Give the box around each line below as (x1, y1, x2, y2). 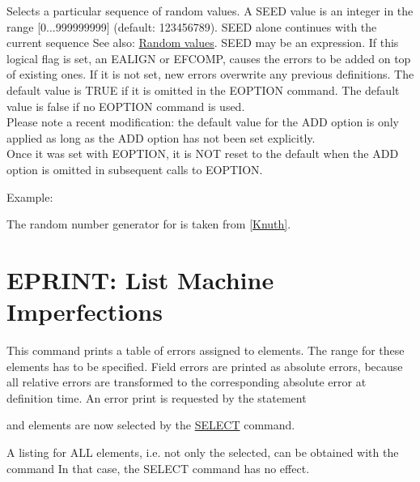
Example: (6, 188, 53, 205)
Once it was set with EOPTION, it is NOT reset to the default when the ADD (6, 145, 399, 162)
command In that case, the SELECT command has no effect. (6, 459, 310, 476)
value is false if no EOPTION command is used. (6, 97, 245, 114)
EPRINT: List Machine (6, 262, 274, 296)
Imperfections (6, 295, 163, 328)
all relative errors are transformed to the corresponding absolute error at (6, 373, 367, 390)
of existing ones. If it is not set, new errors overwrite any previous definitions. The (6, 66, 414, 83)
